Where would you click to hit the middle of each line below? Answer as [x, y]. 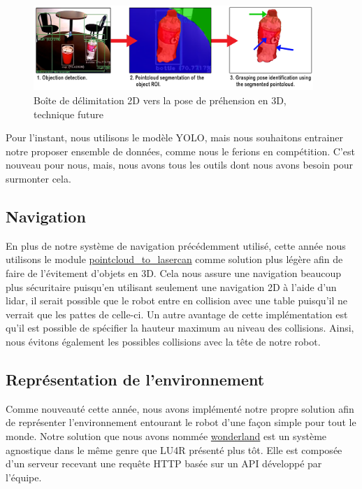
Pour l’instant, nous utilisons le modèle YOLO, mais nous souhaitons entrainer [174, 137]
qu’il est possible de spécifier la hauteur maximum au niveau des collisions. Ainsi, [180, 328]
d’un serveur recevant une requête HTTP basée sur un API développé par [164, 463]
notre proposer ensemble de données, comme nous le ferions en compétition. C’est [180, 151]
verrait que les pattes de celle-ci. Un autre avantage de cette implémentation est [177, 314]
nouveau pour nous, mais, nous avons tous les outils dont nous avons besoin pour [180, 165]
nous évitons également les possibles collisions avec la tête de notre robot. [163, 341]
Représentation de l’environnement [135, 379]
